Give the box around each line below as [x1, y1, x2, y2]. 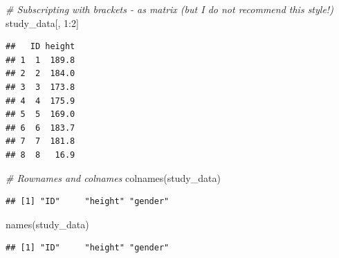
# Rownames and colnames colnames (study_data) [6, 170, 221, 185]
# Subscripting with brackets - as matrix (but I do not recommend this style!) [6, 2, 333, 16]
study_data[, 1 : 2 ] [6, 15, 79, 30]
